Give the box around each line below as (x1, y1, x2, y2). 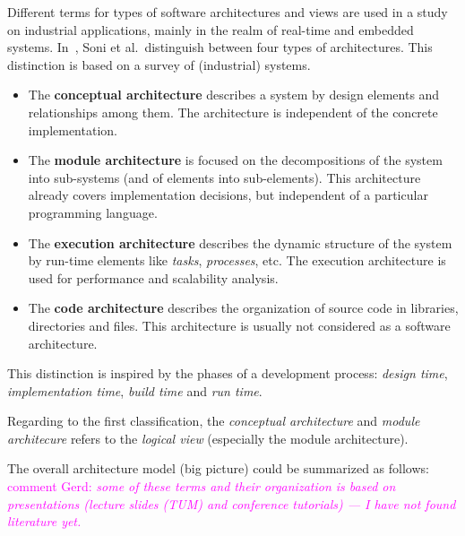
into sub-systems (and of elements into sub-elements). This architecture (28, 168, 421, 186)
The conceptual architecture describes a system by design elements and (28, 85, 440, 104)
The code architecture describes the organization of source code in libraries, (28, 298, 459, 317)
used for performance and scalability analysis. (28, 268, 279, 287)
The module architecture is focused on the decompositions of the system (28, 151, 443, 169)
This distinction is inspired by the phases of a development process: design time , (7, 364, 448, 383)
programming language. (28, 203, 158, 221)
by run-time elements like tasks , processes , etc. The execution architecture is (28, 251, 446, 270)
